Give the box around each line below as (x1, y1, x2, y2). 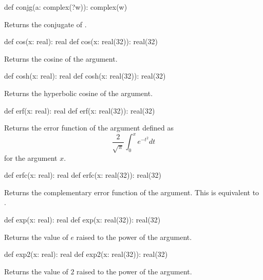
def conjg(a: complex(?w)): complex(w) (4, 2, 127, 12)
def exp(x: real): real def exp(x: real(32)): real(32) (4, 214, 161, 225)
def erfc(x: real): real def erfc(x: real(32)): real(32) (4, 170, 161, 180)
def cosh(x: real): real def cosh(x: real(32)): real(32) (4, 70, 166, 81)
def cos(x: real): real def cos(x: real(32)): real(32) (4, 36, 158, 47)
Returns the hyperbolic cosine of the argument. (4, 87, 153, 98)
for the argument (4, 152, 58, 163)
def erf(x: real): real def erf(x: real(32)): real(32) (4, 105, 155, 116)
